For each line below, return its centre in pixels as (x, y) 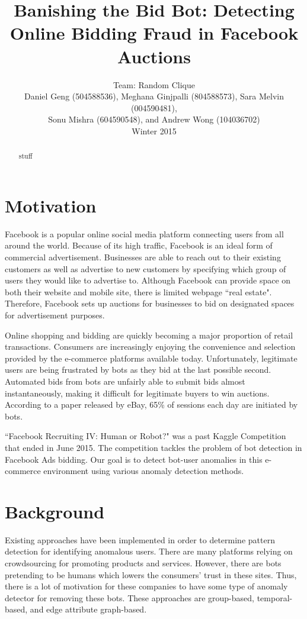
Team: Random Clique (154, 84)
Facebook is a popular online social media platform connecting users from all (144, 233)
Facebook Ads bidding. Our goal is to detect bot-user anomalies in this (134, 459)
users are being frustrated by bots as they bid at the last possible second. (138, 370)
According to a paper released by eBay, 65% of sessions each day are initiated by (151, 404)
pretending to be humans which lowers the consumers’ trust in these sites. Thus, (151, 574)
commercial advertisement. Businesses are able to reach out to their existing (143, 257)
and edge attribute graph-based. (88, 609)
